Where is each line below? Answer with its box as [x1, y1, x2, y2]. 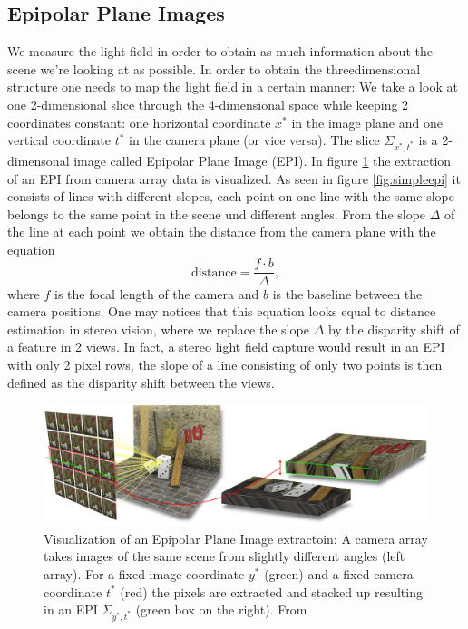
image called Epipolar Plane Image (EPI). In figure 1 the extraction [73, 150, 452, 169]
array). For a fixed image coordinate [44, 565, 245, 584]
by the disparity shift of [327, 319, 460, 338]
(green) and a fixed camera [264, 565, 414, 584]
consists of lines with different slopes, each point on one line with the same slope [7, 187, 454, 206]
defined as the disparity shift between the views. [7, 373, 275, 392]
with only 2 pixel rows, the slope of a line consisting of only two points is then [7, 354, 443, 373]
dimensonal [7, 150, 70, 169]
